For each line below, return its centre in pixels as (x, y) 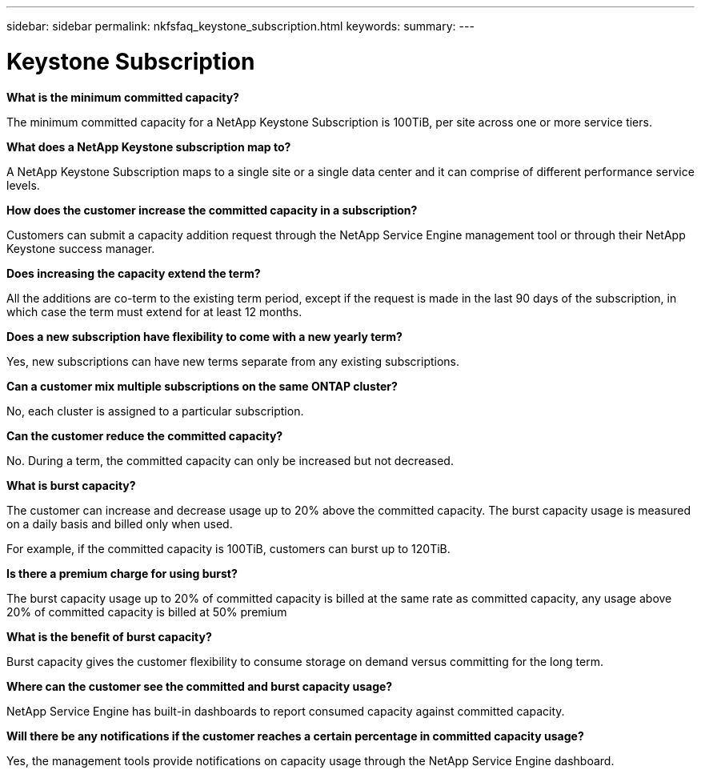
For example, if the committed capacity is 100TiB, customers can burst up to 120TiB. (228, 548)
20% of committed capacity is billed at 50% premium (147, 612)
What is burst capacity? (71, 485)
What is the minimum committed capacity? (123, 97)
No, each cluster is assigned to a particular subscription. (155, 411)
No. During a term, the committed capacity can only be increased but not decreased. (230, 460)
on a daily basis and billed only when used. (120, 523)
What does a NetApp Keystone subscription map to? (149, 146)
